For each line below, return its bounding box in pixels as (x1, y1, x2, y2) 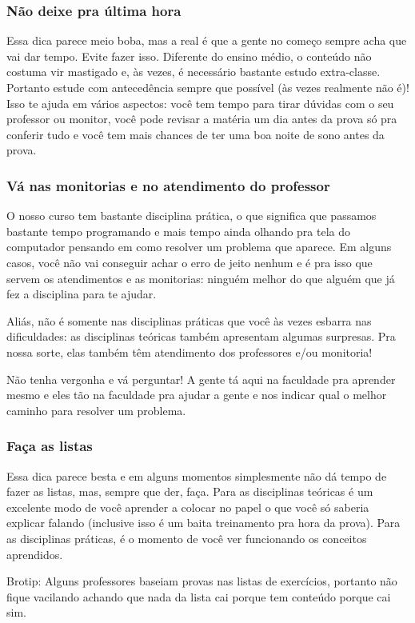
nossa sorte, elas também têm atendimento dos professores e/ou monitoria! (6, 343, 373, 360)
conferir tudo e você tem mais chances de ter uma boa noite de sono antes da (6, 126, 385, 142)
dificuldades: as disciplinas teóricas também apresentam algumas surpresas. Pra (6, 328, 396, 345)
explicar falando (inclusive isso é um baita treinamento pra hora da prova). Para (6, 514, 401, 531)
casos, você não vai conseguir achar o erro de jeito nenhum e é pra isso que (6, 254, 373, 270)
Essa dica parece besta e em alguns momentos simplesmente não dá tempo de (6, 467, 387, 484)
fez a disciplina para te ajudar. (6, 286, 157, 302)
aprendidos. (6, 545, 63, 562)
